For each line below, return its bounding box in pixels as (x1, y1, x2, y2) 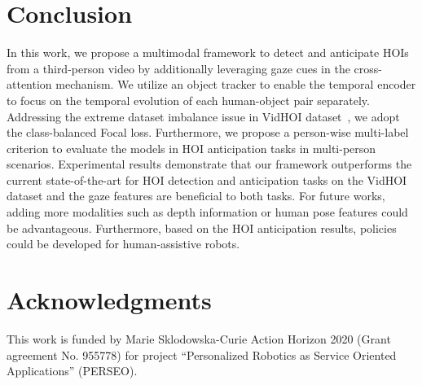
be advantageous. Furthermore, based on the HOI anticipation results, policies (7, 219, 397, 236)
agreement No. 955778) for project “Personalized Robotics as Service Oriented (7, 346, 397, 363)
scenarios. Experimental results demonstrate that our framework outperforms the (7, 155, 412, 173)
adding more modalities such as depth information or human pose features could (7, 203, 408, 221)
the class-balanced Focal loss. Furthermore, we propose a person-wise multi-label (7, 124, 409, 141)
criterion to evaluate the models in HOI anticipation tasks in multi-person (7, 139, 376, 156)
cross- (354, 59, 382, 77)
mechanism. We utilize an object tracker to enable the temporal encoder (55, 76, 416, 93)
